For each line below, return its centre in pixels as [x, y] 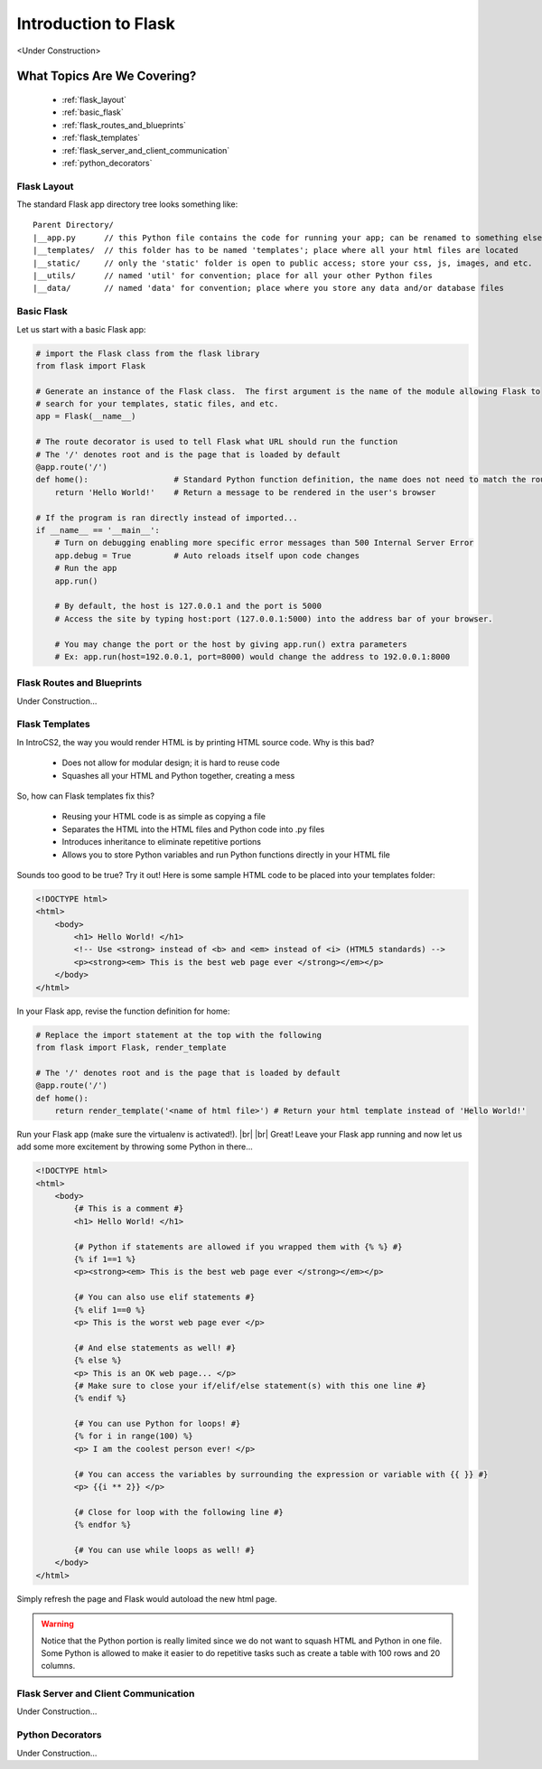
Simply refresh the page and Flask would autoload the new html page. [147, 1598]
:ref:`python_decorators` [107, 163]
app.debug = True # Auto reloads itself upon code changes [207, 555]
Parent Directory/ [74, 225]
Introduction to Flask [96, 23]
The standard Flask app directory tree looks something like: [127, 204]
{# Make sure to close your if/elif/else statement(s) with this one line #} [250, 1385]
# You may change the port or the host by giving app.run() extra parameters [231, 644]
